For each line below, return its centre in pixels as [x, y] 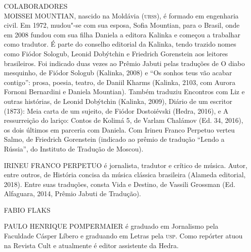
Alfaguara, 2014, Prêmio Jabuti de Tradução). [73, 193]
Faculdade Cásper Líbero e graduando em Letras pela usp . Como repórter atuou [123, 236]
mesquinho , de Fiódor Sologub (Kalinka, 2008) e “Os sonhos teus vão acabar [118, 73]
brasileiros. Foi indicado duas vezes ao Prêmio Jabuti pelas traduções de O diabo [125, 63]
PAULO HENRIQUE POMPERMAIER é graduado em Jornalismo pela [111, 226]
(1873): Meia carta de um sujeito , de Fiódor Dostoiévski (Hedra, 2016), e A [116, 110]
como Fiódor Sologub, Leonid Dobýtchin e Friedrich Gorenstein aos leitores [116, 53]
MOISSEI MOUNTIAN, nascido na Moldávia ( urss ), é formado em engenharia [121, 15]
